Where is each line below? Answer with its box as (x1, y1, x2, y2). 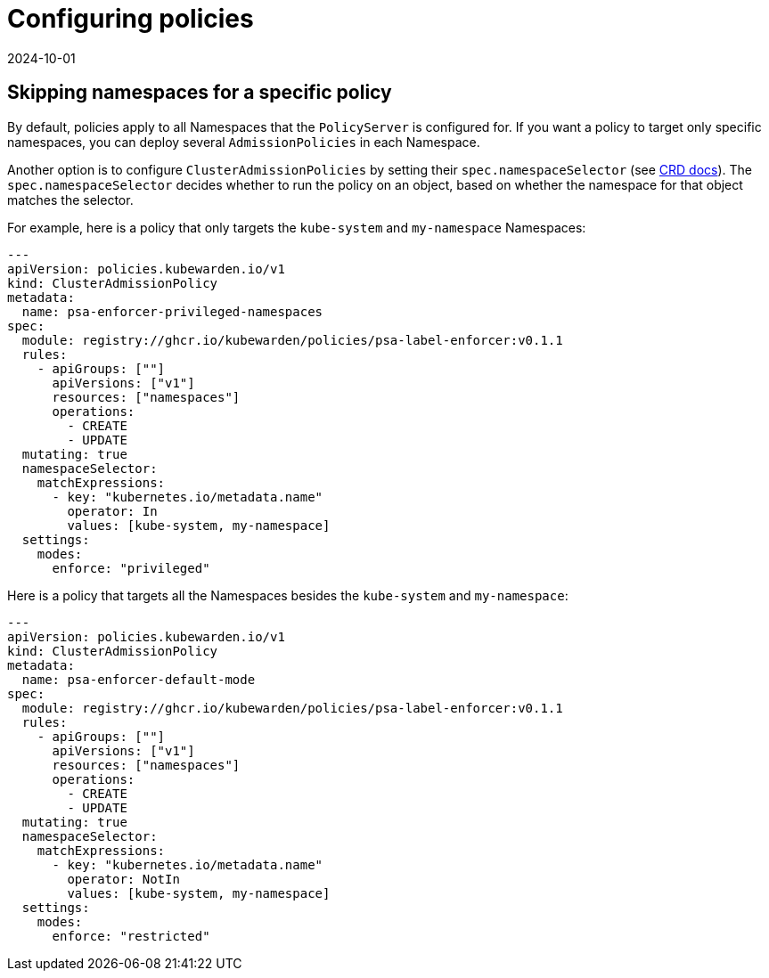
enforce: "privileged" (52, 560, 210, 575)
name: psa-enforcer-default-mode (21, 672, 256, 687)
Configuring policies (7, 4, 254, 34)
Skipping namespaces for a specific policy (7, 81, 392, 104)
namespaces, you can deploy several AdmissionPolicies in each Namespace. (7, 134, 480, 150)
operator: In (67, 503, 158, 518)
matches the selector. (7, 192, 134, 208)
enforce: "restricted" (52, 928, 210, 943)
